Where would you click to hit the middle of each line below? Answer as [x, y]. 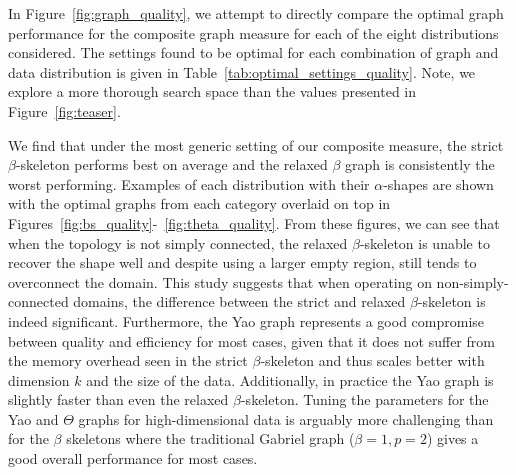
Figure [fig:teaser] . [64, 110]
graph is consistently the [420, 164]
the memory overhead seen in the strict [128, 360]
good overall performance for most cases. [133, 458]
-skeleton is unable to [424, 242]
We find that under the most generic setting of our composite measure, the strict [256, 144]
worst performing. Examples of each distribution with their [189, 183]
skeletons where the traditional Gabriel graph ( [210, 438]
